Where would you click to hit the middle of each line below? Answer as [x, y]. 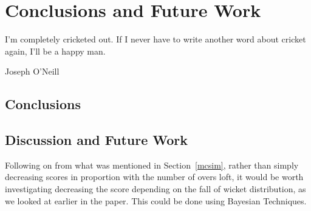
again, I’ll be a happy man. [55, 51]
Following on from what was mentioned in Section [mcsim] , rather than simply [152, 165]
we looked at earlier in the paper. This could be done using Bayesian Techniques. [156, 200]
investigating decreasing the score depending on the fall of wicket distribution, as [155, 189]
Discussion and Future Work [97, 140]
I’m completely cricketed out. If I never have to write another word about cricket [155, 39]
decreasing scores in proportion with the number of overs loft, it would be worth [154, 177]
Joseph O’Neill [32, 71]
